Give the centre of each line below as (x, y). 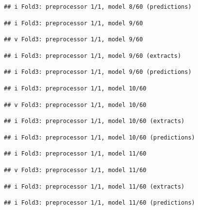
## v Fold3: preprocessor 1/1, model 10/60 (75, 105)
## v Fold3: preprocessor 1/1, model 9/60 (74, 40)
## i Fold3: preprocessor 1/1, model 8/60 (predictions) (98, 7)
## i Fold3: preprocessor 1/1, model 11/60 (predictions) (99, 203)
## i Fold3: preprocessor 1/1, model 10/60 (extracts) (94, 121)
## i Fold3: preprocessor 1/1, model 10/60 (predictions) (99, 137)
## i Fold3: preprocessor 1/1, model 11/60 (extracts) (94, 186)
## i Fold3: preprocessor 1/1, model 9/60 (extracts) (93, 56)
